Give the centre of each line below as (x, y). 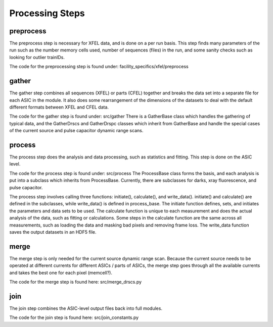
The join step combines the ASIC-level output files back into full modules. (86, 308)
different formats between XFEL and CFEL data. (59, 107)
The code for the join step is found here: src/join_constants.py (74, 317)
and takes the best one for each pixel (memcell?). (61, 272)
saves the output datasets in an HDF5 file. (53, 232)
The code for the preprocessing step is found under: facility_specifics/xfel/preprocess (99, 67)
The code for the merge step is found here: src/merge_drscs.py (75, 282)
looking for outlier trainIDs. (37, 57)
